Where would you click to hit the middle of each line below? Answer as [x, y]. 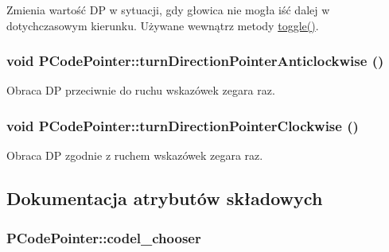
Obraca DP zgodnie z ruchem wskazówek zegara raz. [135, 155]
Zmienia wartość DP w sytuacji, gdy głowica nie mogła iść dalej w [168, 10]
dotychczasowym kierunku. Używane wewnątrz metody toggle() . [163, 25]
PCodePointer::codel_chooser [104, 237]
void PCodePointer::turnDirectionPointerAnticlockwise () [195, 61]
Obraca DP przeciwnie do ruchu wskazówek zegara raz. [141, 90]
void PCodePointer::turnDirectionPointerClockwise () [183, 125]
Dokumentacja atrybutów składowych [165, 198]
